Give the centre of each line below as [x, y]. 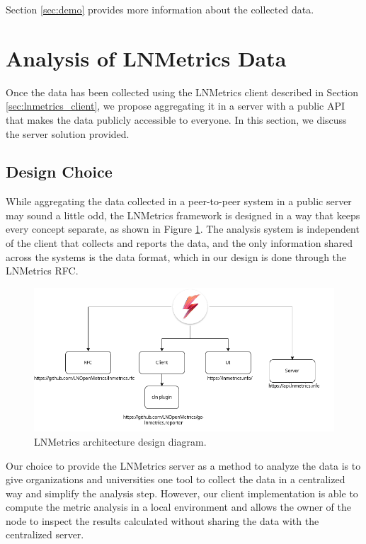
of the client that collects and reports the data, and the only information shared [179, 243]
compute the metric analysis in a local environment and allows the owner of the [178, 507]
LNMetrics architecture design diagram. [120, 441]
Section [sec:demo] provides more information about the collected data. [160, 9]
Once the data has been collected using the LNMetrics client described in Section [182, 92]
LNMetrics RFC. [42, 271]
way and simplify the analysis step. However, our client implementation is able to [182, 493]
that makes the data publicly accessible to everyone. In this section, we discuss [176, 119]
